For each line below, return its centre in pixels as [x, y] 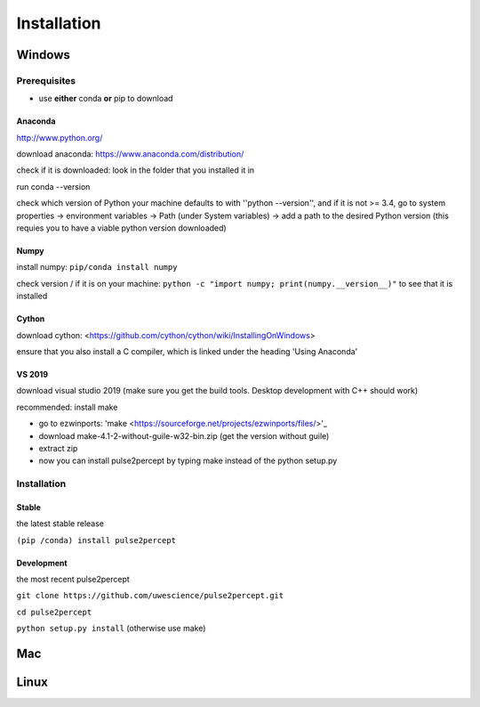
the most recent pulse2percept [73, 580]
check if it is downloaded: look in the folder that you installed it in [136, 170]
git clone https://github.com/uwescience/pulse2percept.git [150, 596]
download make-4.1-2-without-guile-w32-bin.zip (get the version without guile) [184, 435]
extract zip [58, 448]
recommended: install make [67, 407]
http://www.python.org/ [60, 137]
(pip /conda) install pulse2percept [96, 540]
